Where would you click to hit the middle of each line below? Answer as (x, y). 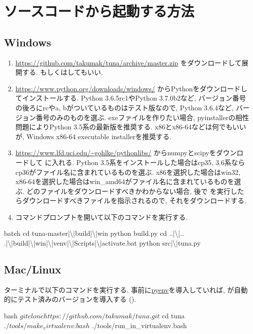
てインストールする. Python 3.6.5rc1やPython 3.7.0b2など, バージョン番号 (131, 98)
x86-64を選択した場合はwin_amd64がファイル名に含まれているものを (125, 181)
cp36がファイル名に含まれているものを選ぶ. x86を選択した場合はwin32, (128, 172)
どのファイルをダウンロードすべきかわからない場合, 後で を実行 (128, 191)
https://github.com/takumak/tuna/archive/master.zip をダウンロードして (128, 62)
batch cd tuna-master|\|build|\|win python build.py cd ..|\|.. (94, 233)
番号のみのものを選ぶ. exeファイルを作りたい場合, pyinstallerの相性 (142, 117)
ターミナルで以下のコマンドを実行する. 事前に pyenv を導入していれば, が (119, 289)
